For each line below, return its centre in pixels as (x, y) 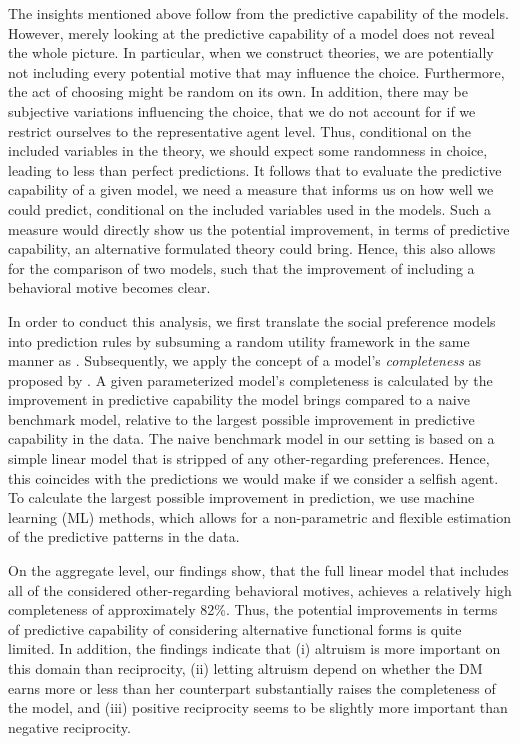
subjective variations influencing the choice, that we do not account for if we (242, 110)
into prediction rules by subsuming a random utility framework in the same (239, 340)
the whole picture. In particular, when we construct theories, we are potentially (251, 52)
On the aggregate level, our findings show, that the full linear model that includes (258, 570)
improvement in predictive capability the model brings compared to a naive (239, 399)
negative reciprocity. (69, 726)
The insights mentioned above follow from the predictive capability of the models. (258, 13)
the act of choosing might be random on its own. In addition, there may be (238, 91)
